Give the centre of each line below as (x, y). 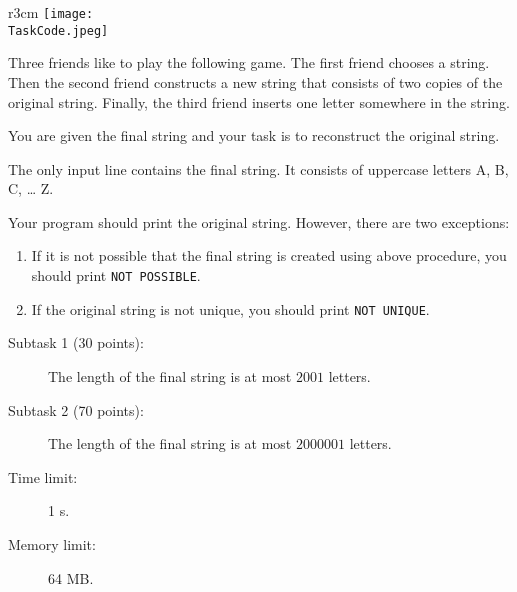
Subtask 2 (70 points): (76, 409)
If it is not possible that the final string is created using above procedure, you (269, 255)
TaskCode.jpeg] (58, 30)
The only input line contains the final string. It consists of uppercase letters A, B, (258, 168)
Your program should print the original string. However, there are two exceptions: (259, 221)
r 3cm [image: (51, 12)
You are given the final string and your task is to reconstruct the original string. (254, 135)
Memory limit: (52, 543)
